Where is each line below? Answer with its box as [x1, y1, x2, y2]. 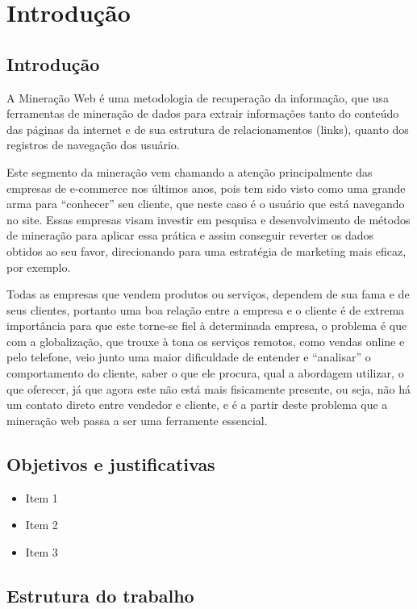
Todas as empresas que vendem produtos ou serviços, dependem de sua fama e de [6, 286, 410, 302]
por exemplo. [6, 258, 71, 275]
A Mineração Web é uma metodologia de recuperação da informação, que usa [6, 89, 389, 106]
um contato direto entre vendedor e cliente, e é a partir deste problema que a [6, 396, 388, 413]
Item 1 [25, 489, 58, 506]
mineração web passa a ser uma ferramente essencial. [6, 411, 268, 428]
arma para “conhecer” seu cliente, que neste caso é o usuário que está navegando [6, 195, 405, 212]
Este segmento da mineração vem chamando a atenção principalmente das [6, 163, 373, 180]
